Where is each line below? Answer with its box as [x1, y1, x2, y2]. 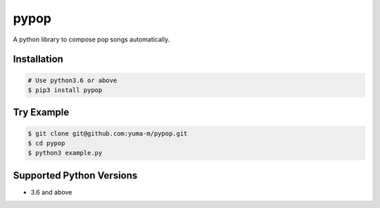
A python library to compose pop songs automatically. [13, 35, 170, 44]
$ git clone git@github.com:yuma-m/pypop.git [27, 129, 188, 137]
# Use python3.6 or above [27, 76, 118, 84]
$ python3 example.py [27, 149, 103, 157]
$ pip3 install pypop [27, 86, 103, 94]
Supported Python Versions [13, 169, 138, 181]
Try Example [13, 106, 70, 119]
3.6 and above [30, 188, 72, 196]
